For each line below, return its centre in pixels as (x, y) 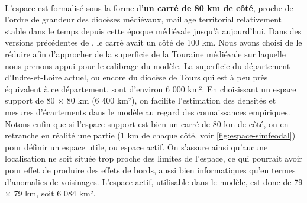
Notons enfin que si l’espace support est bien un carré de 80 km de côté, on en (147, 123)
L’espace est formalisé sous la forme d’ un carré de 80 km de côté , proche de (149, 7)
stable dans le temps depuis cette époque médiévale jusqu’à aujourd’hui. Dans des (153, 30)
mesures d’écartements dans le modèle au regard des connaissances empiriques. (148, 112)
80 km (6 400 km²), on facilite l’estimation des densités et (171, 100)
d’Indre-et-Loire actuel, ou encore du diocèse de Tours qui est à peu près (136, 77)
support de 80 (30, 100)
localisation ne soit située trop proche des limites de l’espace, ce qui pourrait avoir (154, 158)
